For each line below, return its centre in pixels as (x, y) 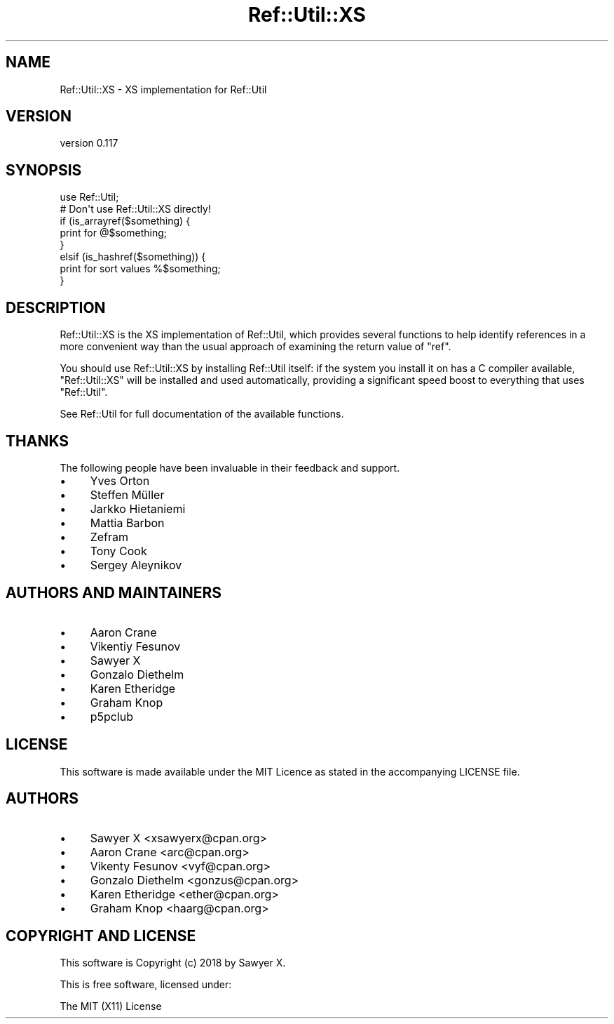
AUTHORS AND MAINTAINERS (114, 593)
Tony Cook (118, 551)
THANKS (37, 441)
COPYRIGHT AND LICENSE (101, 936)
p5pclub (112, 716)
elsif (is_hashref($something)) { (133, 257)
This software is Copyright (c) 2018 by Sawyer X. (173, 963)
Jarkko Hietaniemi (138, 508)
